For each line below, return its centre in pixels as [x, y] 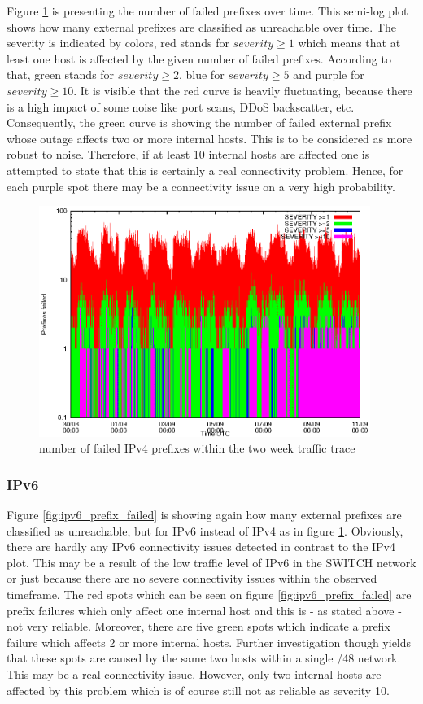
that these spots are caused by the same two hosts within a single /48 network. [204, 658]
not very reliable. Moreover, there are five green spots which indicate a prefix [198, 626]
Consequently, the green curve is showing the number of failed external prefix [199, 122]
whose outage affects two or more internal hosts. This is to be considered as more [209, 138]
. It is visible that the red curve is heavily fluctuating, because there [243, 90]
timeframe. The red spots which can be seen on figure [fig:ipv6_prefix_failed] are [209, 594]
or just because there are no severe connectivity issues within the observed [192, 578]
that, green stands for [61, 74]
